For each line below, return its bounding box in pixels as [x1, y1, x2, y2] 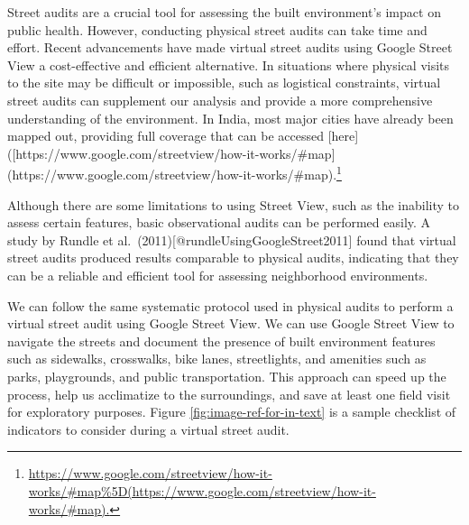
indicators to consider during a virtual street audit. [7, 419, 290, 438]
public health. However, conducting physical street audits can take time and [7, 20, 428, 39]
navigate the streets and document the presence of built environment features [7, 331, 436, 350]
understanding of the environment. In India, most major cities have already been [7, 108, 454, 127]
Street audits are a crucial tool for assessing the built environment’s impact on [7, 3, 441, 21]
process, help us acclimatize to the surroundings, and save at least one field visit [7, 384, 451, 403]
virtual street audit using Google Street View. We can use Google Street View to [7, 314, 455, 333]
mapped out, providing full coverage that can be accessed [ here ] [7, 126, 359, 145]
